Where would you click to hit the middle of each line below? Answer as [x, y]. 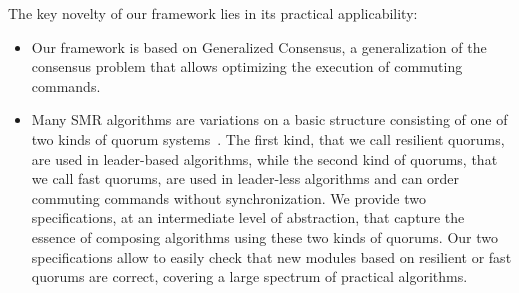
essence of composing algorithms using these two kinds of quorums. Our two [264, 236]
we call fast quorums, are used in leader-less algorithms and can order [245, 178]
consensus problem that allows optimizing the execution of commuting [247, 66]
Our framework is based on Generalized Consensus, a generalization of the [259, 46]
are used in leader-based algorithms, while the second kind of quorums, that [264, 158]
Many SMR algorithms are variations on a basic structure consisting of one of [269, 119]
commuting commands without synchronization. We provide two [228, 197]
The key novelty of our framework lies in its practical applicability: [213, 13]
